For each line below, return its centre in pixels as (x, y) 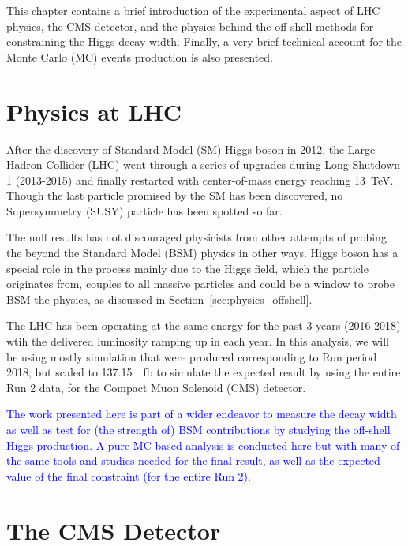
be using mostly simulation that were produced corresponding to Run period (192, 356)
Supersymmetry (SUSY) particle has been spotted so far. (144, 210)
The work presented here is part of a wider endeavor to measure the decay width (202, 414)
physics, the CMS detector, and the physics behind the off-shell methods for (190, 26)
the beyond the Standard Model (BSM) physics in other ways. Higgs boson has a (202, 253)
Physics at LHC (94, 111)
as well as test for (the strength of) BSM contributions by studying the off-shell (198, 429)
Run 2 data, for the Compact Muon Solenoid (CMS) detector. (156, 387)
